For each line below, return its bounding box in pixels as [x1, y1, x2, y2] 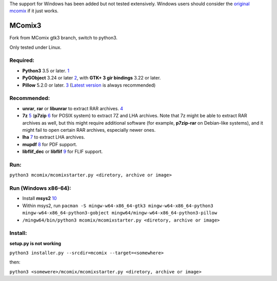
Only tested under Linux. [9, 44, 62, 50]
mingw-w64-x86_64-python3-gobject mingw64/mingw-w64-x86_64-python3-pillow [22, 210, 217, 216]
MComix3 [9, 21, 42, 30]
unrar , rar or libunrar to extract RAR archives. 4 [22, 105, 123, 111]
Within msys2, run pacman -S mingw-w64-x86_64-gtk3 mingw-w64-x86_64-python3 [22, 203, 213, 209]
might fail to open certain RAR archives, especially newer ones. [22, 127, 156, 133]
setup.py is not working [9, 240, 62, 246]
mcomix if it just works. [9, 8, 59, 14]
